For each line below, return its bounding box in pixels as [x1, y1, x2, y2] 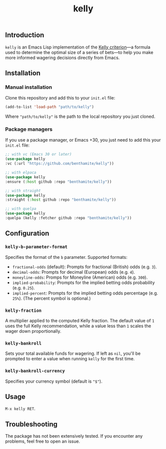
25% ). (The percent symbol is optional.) [12, 295, 91, 301]
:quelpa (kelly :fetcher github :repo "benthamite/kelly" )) [5, 216, 132, 221]
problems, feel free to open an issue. [5, 439, 80, 445]
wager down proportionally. [5, 328, 61, 334]
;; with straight [5, 188, 41, 193]
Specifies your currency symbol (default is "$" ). [5, 378, 103, 384]
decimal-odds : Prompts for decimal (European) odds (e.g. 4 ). [12, 269, 135, 275]
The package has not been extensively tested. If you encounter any [5, 433, 143, 439]
